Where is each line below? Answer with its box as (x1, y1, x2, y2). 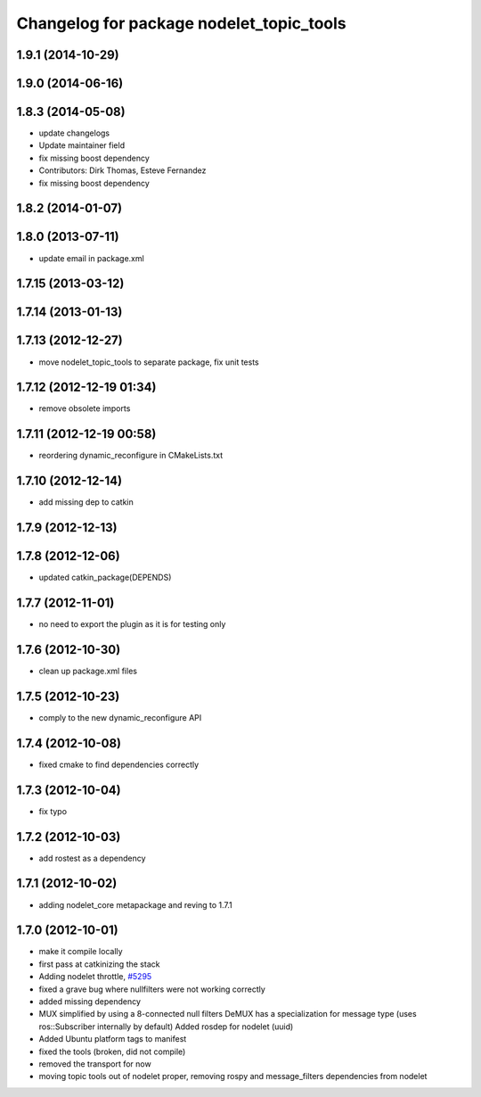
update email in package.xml (38, 252, 144, 263)
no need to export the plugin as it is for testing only (38, 619, 226, 630)
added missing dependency (38, 995, 142, 1007)
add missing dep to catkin (38, 497, 134, 507)
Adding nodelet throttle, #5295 (38, 971, 152, 982)
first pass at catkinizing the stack (38, 959, 160, 969)
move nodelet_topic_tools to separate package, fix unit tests (38, 357, 259, 367)
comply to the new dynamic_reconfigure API (38, 712, 202, 722)
